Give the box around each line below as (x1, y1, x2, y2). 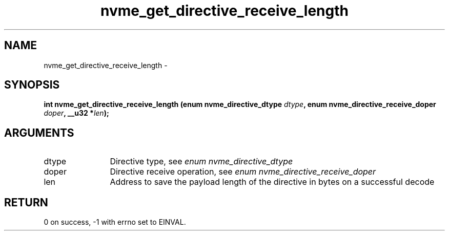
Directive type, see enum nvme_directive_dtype (110, 156, 293, 167)
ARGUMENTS (4, 126, 74, 139)
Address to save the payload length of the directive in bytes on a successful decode (110, 177, 435, 187)
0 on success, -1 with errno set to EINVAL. (44, 218, 186, 227)
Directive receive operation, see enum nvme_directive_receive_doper (110, 166, 376, 177)
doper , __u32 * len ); (44, 109, 109, 118)
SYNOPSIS (4, 78, 60, 92)
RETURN (4, 196, 48, 209)
